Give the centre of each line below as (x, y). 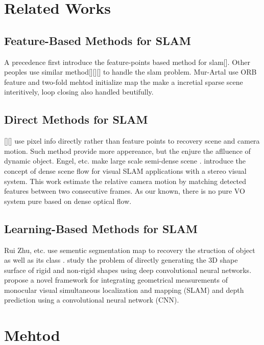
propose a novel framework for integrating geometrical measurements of (116, 280)
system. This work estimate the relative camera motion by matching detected (125, 181)
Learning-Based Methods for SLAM (101, 228)
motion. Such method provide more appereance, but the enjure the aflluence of (127, 151)
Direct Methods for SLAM (76, 119)
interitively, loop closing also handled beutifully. (79, 92)
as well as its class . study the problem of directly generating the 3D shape (121, 260)
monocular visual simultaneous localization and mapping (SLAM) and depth (124, 290)
